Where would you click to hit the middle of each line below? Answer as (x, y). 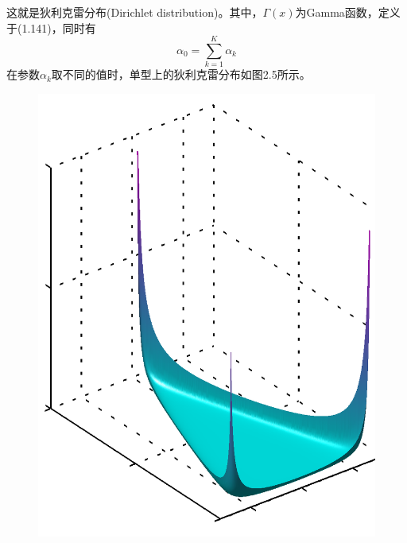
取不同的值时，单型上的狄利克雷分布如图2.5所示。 (181, 74)
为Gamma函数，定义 (348, 12)
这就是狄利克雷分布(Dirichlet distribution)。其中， (135, 12)
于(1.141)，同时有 (51, 27)
